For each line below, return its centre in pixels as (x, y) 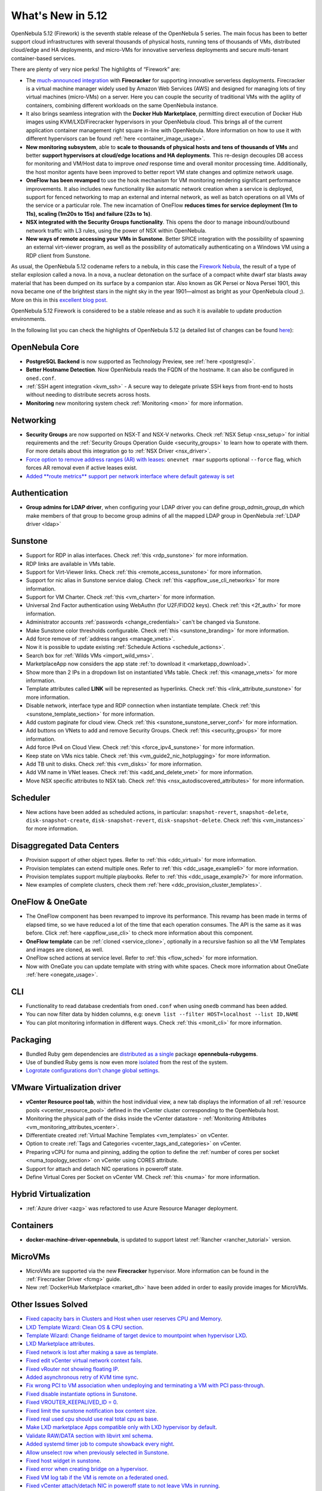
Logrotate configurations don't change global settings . (93, 1071)
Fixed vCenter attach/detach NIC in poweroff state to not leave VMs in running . (123, 1486)
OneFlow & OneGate (49, 902)
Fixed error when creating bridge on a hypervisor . (87, 1469)
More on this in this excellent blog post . (59, 300)
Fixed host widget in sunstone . (64, 1461)
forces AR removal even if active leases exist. (82, 468)
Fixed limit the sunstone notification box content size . (92, 1410)
